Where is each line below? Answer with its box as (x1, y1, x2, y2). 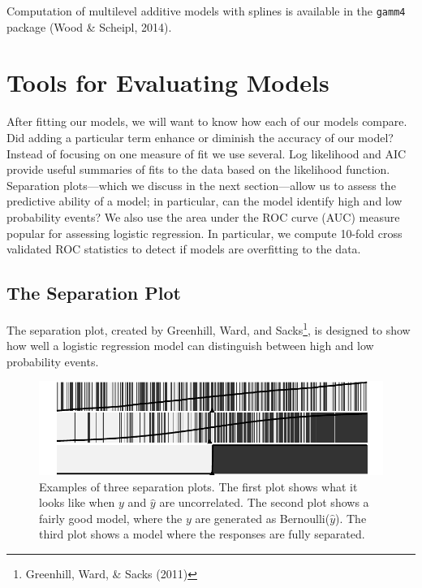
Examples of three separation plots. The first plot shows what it (39, 478, 358, 495)
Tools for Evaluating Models (6, 66, 329, 99)
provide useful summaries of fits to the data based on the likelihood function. (6, 161, 390, 178)
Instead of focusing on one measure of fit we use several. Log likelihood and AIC (6, 145, 407, 162)
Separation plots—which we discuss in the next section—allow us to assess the (6, 176, 396, 193)
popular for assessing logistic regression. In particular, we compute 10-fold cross (6, 224, 403, 241)
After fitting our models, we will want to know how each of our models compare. (6, 113, 407, 130)
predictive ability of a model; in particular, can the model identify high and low (6, 192, 403, 210)
